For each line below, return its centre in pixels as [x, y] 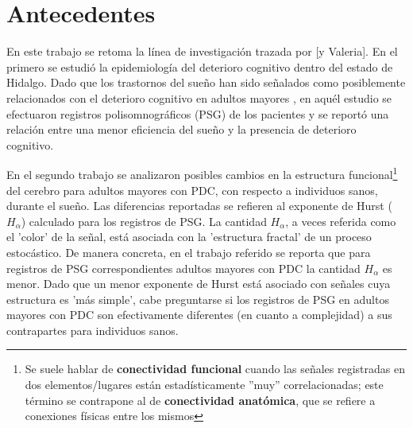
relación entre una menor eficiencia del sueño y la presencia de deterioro [181, 129]
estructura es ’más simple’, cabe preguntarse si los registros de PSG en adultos [198, 299]
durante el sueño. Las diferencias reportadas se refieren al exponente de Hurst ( [199, 206]
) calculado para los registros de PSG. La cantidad [144, 221]
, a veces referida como [341, 221]
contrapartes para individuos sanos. [93, 330]
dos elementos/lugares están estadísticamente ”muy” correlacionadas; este [204, 385]
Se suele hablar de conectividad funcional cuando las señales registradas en [215, 369]
